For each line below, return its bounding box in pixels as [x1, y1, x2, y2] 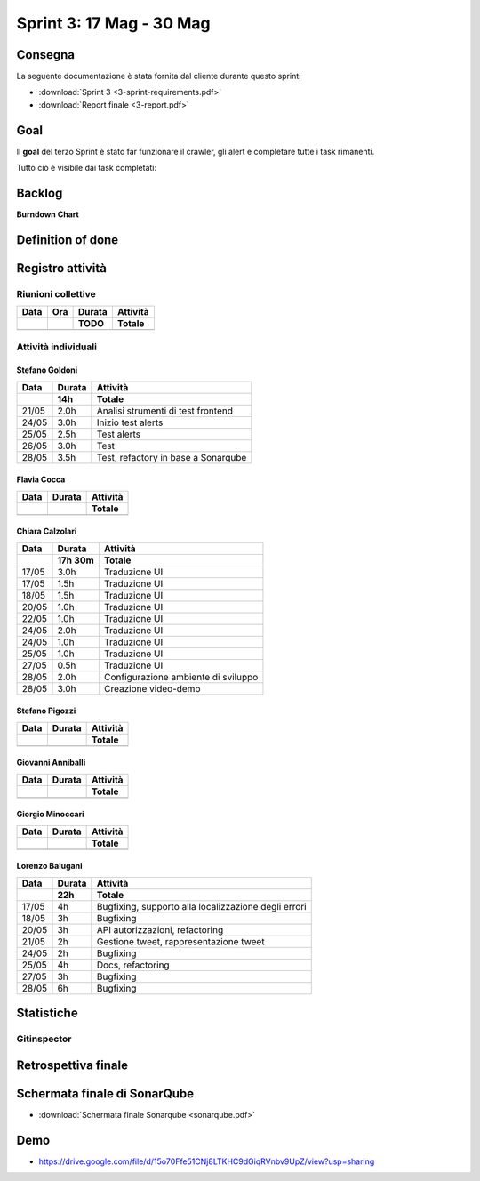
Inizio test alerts [96, 416, 164, 429]
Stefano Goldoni [16, 365, 78, 375]
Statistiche [16, 1006, 79, 1021]
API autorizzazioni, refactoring [96, 923, 224, 936]
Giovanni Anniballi [16, 757, 86, 768]
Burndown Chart [16, 209, 79, 220]
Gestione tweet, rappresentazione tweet [96, 935, 266, 947]
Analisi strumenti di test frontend [96, 405, 233, 417]
